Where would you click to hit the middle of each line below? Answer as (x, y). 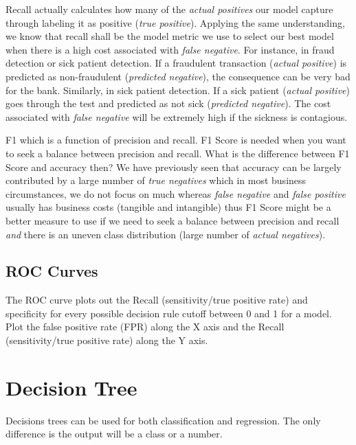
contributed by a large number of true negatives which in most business (156, 180)
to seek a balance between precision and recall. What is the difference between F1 (178, 153)
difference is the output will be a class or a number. (114, 434)
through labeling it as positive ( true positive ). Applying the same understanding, (175, 22)
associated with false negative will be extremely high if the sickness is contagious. (177, 116)
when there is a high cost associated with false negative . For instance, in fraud (170, 49)
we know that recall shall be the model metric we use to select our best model (170, 36)
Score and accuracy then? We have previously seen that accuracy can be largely (174, 167)
